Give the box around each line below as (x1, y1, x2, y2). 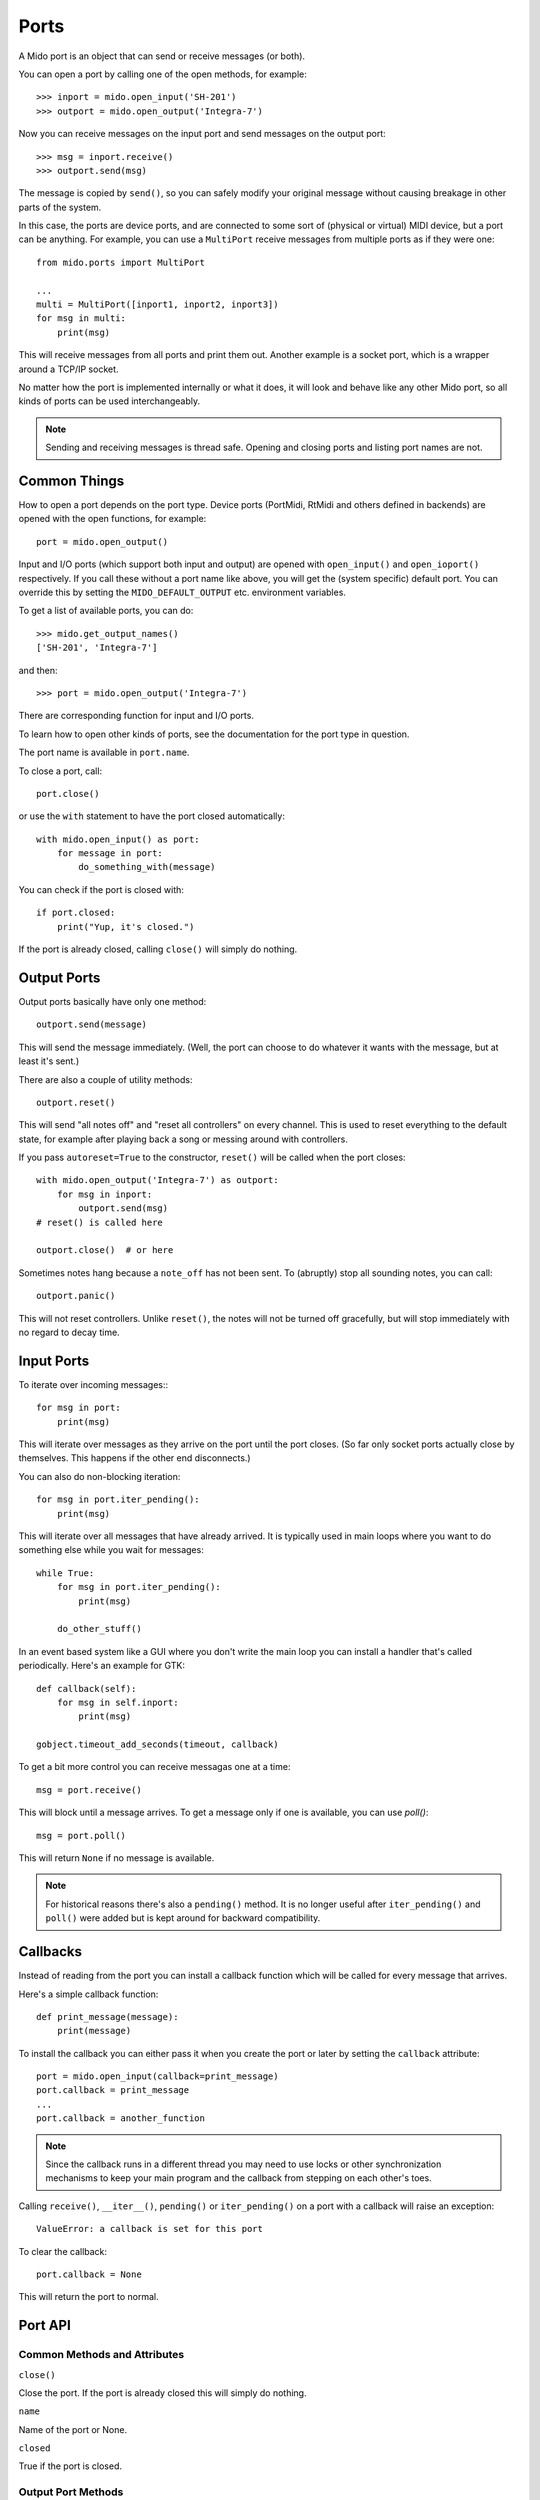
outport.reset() (36, 1096, 116, 1108)
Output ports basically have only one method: (18, 995, 207, 1007)
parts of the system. (18, 201, 102, 213)
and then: (18, 664, 58, 676)
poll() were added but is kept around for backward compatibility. (45, 1912, 321, 1924)
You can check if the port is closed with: (18, 883, 185, 895)
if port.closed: (36, 907, 116, 919)
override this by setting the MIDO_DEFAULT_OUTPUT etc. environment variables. (18, 586, 347, 598)
